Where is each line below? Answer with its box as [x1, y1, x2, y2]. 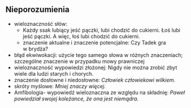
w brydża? [22, 45, 48, 52]
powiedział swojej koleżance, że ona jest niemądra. [13, 95, 139, 102]
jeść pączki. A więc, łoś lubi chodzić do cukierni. [22, 32, 140, 40]
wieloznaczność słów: [13, 20, 68, 27]
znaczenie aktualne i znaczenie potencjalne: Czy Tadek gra [22, 39, 166, 46]
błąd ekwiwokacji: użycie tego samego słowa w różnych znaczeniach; [13, 51, 183, 58]
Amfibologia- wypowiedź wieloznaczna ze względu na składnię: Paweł [13, 89, 185, 96]
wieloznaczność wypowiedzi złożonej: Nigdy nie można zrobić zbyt [13, 64, 178, 71]
